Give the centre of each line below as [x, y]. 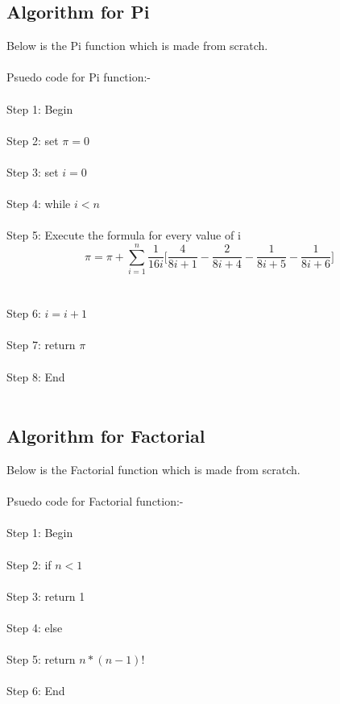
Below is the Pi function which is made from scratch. [137, 46]
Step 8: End [36, 376]
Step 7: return [41, 345]
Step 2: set [33, 140]
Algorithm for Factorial [106, 436]
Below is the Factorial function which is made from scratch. [153, 469]
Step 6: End [36, 691]
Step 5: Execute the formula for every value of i [124, 235]
